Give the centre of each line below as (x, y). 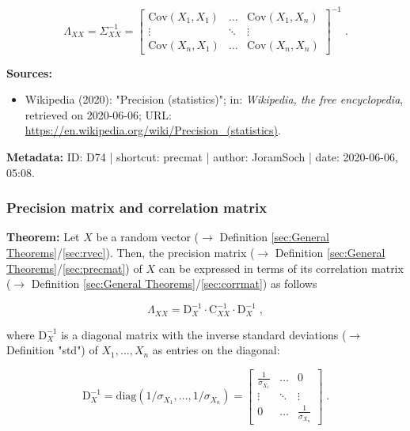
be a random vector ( (148, 237)
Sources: (29, 72)
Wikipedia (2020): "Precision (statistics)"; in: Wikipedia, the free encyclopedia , (214, 99)
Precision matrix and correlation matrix (137, 208)
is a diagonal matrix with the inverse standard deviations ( (204, 334)
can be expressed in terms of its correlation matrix (281, 268)
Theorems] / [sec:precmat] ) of (74, 268)
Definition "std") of (52, 350)
